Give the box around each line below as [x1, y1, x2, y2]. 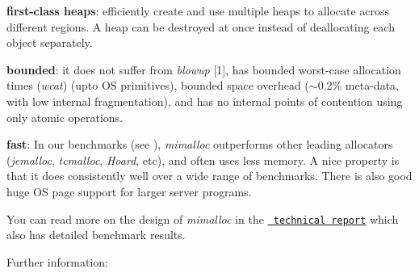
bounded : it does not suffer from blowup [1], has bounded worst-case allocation [6, 61, 401, 78]
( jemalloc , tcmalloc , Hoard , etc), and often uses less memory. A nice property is [6, 151, 400, 168]
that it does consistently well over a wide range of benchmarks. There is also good [6, 167, 413, 184]
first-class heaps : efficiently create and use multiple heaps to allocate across [6, 2, 390, 19]
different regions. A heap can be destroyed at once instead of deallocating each [6, 18, 395, 35]
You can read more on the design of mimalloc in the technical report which [6, 210, 399, 227]
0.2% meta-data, [317, 77, 399, 94]
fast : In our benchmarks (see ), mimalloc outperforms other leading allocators [6, 136, 393, 153]
